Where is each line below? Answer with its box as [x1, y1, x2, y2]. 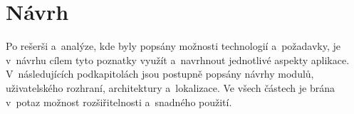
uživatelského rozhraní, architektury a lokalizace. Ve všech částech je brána [6, 80, 335, 95]
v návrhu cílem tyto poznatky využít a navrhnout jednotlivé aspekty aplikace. [6, 52, 350, 67]
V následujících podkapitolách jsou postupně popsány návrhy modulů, [6, 66, 314, 81]
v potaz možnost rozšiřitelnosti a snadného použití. [6, 94, 232, 109]
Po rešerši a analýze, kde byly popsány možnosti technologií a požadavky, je [6, 38, 340, 53]
